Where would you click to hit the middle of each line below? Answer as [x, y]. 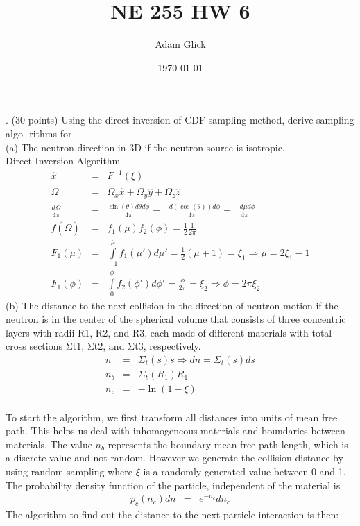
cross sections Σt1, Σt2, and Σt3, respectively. [103, 346]
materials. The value [49, 444]
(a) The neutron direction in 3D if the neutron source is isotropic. [145, 147]
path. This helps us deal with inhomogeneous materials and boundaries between [175, 431]
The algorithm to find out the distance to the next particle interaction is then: [172, 514]
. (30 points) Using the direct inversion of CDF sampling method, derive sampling [180, 120]
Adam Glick [180, 44]
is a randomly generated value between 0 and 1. [245, 471]
